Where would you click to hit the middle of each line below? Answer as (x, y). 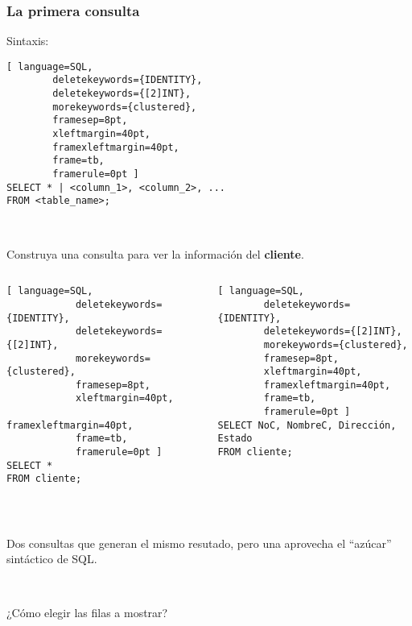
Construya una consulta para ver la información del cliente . (155, 253)
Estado (235, 439)
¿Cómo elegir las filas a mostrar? (87, 613)
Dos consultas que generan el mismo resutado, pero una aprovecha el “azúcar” (199, 543)
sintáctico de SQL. (52, 559)
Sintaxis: (28, 41)
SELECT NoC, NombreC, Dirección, (307, 425)
